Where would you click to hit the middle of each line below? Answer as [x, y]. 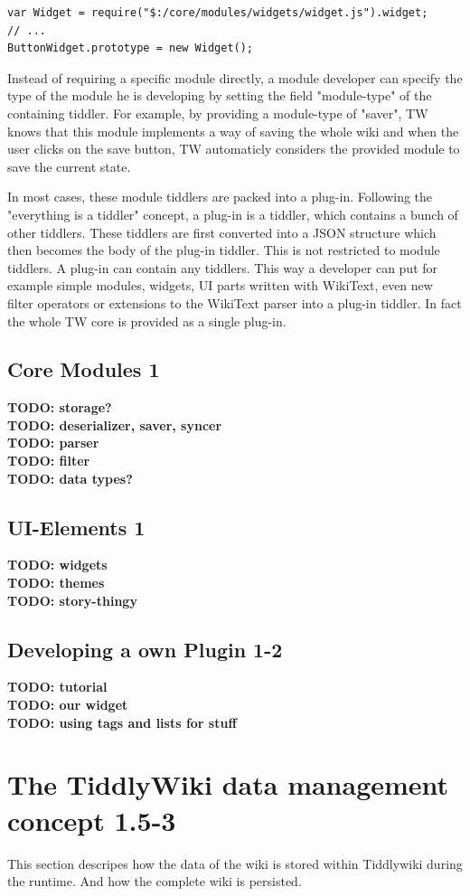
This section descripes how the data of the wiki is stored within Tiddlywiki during [235, 863]
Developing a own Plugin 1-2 [145, 649]
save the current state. [69, 166]
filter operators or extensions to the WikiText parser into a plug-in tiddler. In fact [235, 302]
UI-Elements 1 [76, 527]
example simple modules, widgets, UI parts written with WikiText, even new [220, 285]
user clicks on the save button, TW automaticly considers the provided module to [234, 149]
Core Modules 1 [84, 369]
